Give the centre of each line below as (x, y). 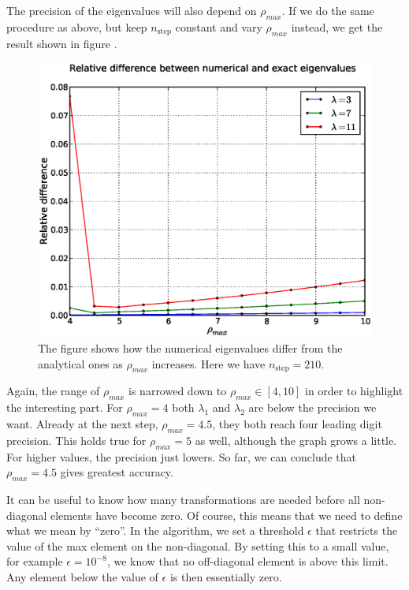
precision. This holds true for (76, 440)
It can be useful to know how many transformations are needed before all (183, 499)
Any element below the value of (82, 576)
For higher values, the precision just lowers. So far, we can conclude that (182, 456)
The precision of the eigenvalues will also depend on (132, 10)
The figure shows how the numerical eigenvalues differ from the (190, 348)
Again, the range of (53, 391)
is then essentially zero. (226, 576)
